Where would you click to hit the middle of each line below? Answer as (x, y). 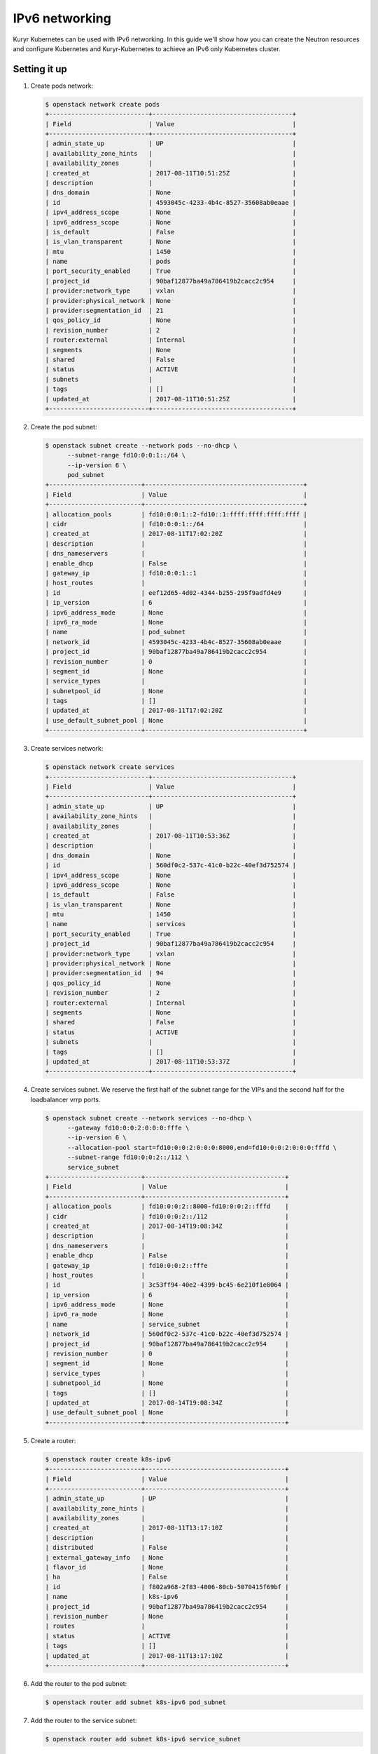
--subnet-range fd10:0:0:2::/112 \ (128, 1157)
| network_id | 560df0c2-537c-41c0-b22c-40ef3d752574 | (167, 1334)
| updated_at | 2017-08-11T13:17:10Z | (167, 1655)
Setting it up (40, 69)
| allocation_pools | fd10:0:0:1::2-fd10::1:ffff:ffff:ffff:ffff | (176, 514)
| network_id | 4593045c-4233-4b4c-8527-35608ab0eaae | (176, 642)
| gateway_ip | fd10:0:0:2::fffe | (167, 1265)
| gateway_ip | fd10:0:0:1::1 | (176, 573)
